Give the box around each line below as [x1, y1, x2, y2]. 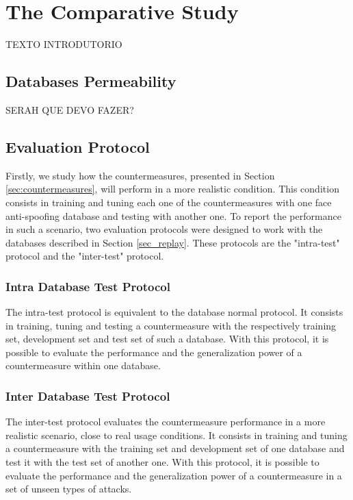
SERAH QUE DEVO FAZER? [5, 102, 134, 116]
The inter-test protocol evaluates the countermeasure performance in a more [5, 414, 326, 429]
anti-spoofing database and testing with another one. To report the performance [5, 208, 341, 223]
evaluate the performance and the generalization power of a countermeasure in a [5, 468, 342, 482]
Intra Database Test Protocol [5, 277, 170, 295]
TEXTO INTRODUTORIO [5, 37, 122, 51]
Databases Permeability [5, 71, 176, 92]
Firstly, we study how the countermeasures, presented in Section [5, 168, 275, 182]
